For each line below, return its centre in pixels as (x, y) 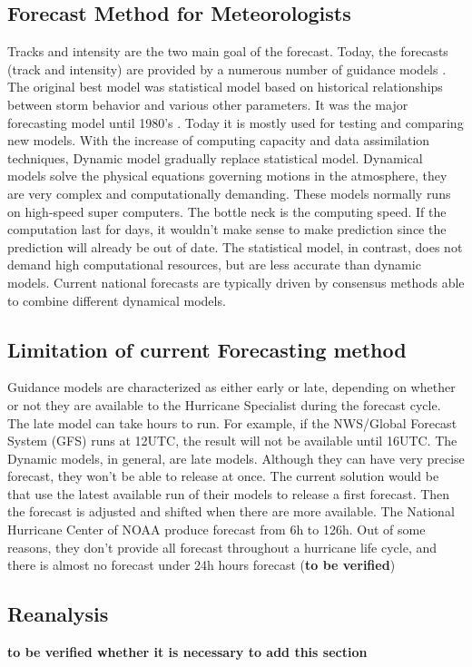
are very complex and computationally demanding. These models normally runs (229, 193)
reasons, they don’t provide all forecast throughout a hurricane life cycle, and (222, 547)
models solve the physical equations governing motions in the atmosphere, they (227, 176)
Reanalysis (58, 614)
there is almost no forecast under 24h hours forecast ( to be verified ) (202, 565)
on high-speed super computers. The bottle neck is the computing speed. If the (227, 211)
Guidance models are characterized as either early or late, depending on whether (231, 387)
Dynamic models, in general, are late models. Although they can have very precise (236, 458)
